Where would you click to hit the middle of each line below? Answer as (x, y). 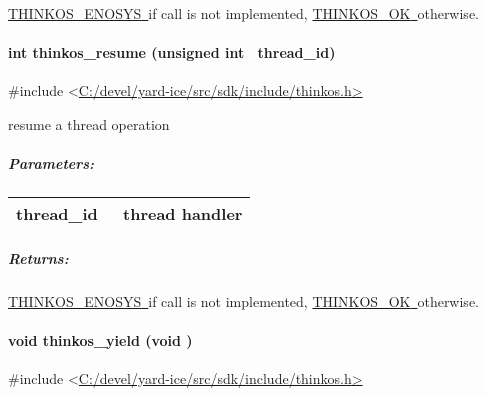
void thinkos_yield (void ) (100, 339)
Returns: (38, 257)
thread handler (183, 214)
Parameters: (51, 163)
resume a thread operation (89, 123)
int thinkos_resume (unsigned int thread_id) (172, 52)
